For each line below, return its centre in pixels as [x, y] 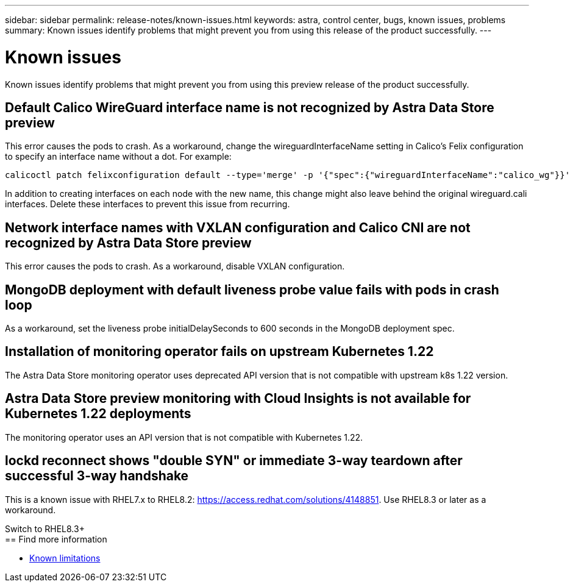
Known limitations [65, 558]
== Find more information [56, 539]
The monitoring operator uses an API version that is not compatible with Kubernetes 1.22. [184, 437]
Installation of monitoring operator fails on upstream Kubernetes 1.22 [219, 352]
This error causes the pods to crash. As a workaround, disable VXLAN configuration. [175, 266]
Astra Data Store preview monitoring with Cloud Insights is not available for [238, 399]
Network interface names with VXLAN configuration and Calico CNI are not [238, 227]
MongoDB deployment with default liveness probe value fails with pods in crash [252, 290]
